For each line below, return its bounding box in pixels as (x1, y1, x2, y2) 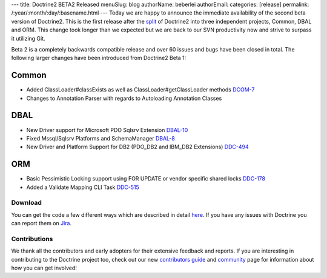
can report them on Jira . (11, 220, 72, 227)
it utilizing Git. (11, 35, 45, 42)
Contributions (11, 234, 53, 243)
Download (11, 199, 42, 207)
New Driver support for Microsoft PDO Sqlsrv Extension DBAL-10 (26, 126, 188, 133)
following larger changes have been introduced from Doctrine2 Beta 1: (11, 55, 187, 62)
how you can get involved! (11, 264, 77, 272)
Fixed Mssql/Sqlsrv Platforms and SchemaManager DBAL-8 (26, 134, 175, 142)
